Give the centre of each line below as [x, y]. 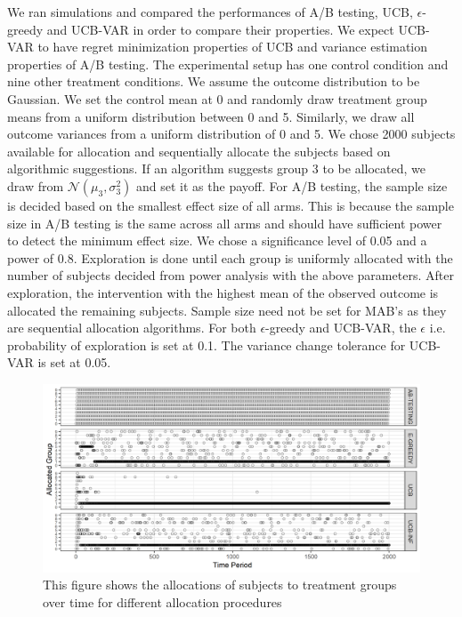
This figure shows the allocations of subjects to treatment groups [220, 585]
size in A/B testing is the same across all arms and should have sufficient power [225, 223]
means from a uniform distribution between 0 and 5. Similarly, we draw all [211, 116]
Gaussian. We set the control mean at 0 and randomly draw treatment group [217, 98]
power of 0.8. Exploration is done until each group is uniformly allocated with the [230, 257]
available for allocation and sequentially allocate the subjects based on [199, 151]
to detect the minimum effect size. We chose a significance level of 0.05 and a [217, 240]
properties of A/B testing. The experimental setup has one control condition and [228, 64]
